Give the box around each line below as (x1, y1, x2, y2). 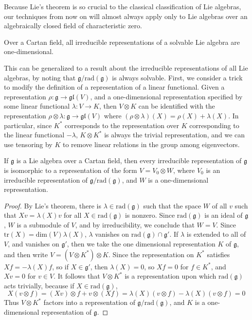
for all (64, 210, 82, 220)
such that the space (143, 200, 201, 210)
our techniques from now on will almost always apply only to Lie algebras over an (4, 11, 248, 21)
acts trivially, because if (4, 280, 74, 290)
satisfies (207, 249, 230, 259)
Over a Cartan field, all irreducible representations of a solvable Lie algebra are (4, 37, 240, 47)
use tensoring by (4, 139, 53, 149)
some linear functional (4, 101, 70, 111)
